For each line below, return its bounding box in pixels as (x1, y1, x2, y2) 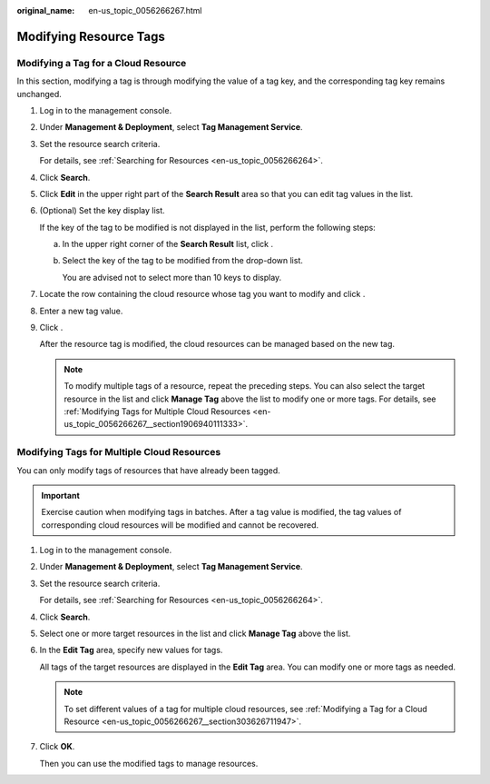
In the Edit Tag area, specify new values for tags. (39, 645, 223, 656)
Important (41, 490, 81, 501)
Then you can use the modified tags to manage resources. (39, 758, 259, 769)
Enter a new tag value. (39, 305, 123, 316)
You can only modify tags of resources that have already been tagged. (16, 464, 280, 476)
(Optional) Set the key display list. (39, 205, 165, 216)
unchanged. (16, 88, 63, 99)
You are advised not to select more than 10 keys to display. (62, 272, 282, 283)
